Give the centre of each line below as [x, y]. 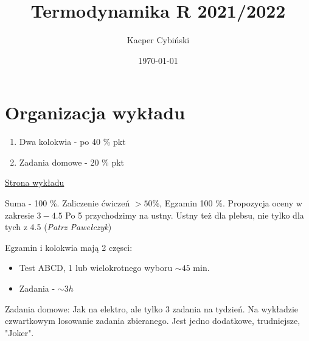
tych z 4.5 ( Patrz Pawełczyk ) [58, 227]
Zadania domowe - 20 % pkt [72, 162]
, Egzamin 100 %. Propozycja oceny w [231, 203]
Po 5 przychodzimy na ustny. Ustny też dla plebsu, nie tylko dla [185, 215]
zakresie [19, 215]
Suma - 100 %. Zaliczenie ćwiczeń [68, 203]
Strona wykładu [35, 182]
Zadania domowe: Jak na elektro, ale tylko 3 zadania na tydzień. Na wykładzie [152, 308]
